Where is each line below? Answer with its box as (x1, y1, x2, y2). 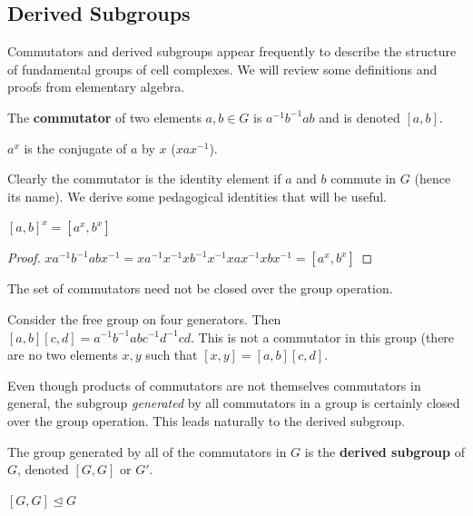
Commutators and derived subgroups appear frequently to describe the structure (7, 42, 457, 61)
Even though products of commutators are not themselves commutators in (7, 375, 421, 394)
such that (145, 345, 198, 364)
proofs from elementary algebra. (7, 77, 185, 96)
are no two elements (7, 345, 118, 364)
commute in (330, 169, 397, 188)
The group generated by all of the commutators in (7, 442, 287, 461)
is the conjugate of (24, 138, 127, 157)
